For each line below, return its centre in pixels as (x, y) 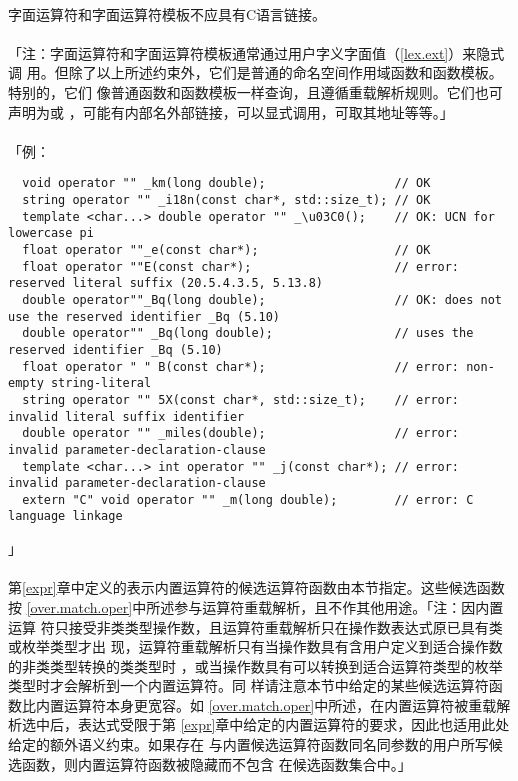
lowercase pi (51, 233)
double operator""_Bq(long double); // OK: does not (262, 299)
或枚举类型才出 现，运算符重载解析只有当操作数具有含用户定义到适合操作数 (255, 646)
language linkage (65, 516)
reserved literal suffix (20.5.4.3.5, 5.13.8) (165, 283)
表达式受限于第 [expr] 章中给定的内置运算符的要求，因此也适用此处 (293, 724)
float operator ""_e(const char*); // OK (226, 249)
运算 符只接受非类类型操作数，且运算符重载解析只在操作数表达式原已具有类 (255, 626)
